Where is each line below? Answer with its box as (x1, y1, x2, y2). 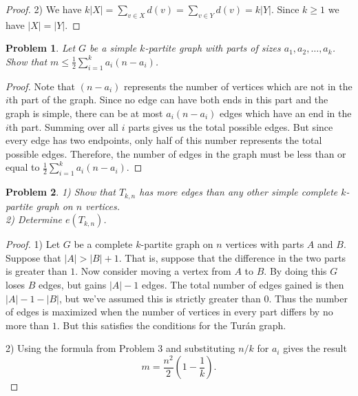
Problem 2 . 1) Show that (6, 185, 116, 199)
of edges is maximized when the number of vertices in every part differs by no (6, 304, 333, 319)
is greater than (6, 264, 67, 278)
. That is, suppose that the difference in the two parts (118, 250, 346, 264)
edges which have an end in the (220, 105, 352, 120)
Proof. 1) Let (6, 237, 61, 251)
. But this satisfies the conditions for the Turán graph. (56, 317, 286, 332)
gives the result (283, 341, 347, 355)
